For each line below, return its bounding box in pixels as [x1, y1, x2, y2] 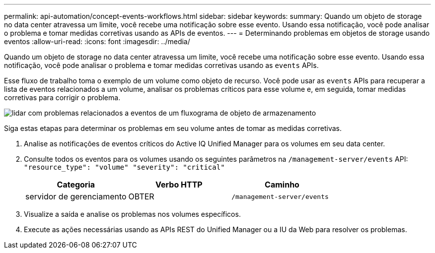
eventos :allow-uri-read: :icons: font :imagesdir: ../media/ [4, 37, 190, 46]
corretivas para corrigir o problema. [4, 93, 121, 102]
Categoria [57, 180, 95, 190]
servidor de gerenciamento [25, 191, 127, 201]
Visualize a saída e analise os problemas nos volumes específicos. [24, 210, 241, 218]
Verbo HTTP [155, 180, 203, 190]
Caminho [265, 180, 299, 190]
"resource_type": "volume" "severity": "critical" [24, 163, 225, 171]
